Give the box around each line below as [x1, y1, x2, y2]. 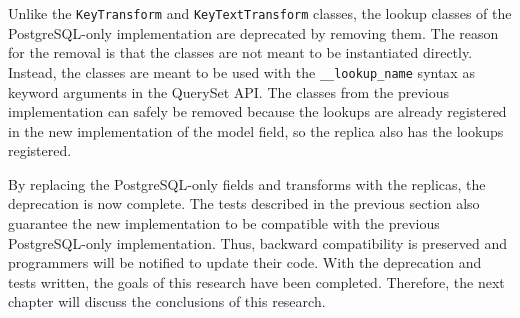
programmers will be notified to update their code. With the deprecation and [8, 252, 482, 273]
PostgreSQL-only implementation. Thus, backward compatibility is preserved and [8, 232, 508, 253]
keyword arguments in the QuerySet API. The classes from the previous [8, 81, 449, 102]
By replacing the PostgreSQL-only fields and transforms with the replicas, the [8, 173, 486, 194]
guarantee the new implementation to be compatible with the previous [8, 213, 440, 234]
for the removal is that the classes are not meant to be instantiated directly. [8, 42, 473, 63]
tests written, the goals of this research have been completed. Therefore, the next [8, 271, 505, 292]
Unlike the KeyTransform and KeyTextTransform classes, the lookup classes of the [8, 3, 512, 23]
